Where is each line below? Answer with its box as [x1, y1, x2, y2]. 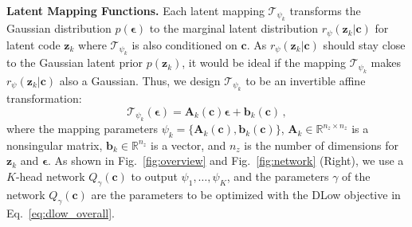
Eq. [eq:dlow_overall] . [6, 204, 116, 221]
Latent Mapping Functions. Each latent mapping [6, 2, 265, 18]
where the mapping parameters [6, 120, 158, 137]
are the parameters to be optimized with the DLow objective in [91, 186, 401, 202]
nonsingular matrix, [6, 136, 103, 153]
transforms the [289, 2, 361, 18]
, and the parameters [226, 168, 329, 185]
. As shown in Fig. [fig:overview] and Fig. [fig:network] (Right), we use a [48, 152, 404, 169]
